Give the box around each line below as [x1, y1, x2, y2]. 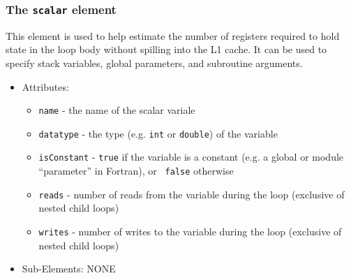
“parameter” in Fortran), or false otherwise [38, 163, 234, 178]
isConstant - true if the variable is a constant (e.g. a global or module [38, 149, 344, 164]
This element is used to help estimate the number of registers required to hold [6, 28, 340, 43]
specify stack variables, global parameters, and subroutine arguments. [6, 55, 303, 70]
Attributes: [22, 79, 69, 94]
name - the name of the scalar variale [38, 103, 195, 117]
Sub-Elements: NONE [22, 261, 116, 276]
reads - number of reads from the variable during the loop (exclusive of [38, 186, 345, 201]
